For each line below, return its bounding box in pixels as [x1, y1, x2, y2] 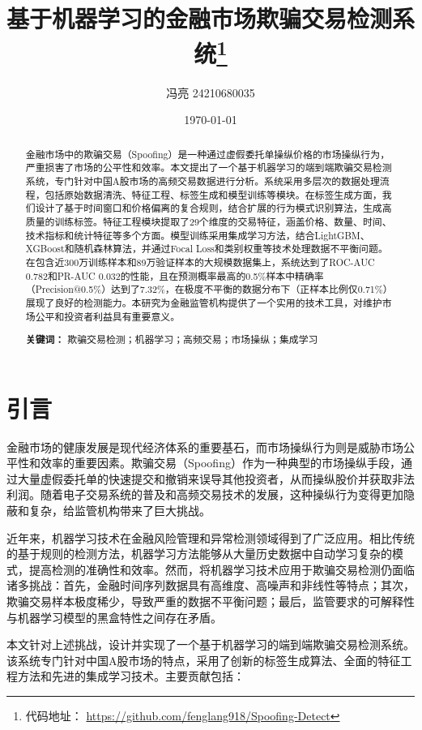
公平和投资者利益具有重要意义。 [35, 309, 181, 323]
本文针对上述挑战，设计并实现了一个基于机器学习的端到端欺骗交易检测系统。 [6, 636, 415, 653]
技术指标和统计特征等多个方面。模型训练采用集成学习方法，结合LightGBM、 [25, 228, 370, 242]
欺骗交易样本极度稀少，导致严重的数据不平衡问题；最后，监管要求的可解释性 [6, 592, 415, 609]
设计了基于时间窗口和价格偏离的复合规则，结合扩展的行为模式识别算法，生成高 [35, 201, 392, 215]
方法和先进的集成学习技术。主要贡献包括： [17, 668, 245, 685]
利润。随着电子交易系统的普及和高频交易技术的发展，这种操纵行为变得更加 [6, 486, 403, 503]
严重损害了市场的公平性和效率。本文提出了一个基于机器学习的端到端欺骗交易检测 [25, 161, 392, 174]
